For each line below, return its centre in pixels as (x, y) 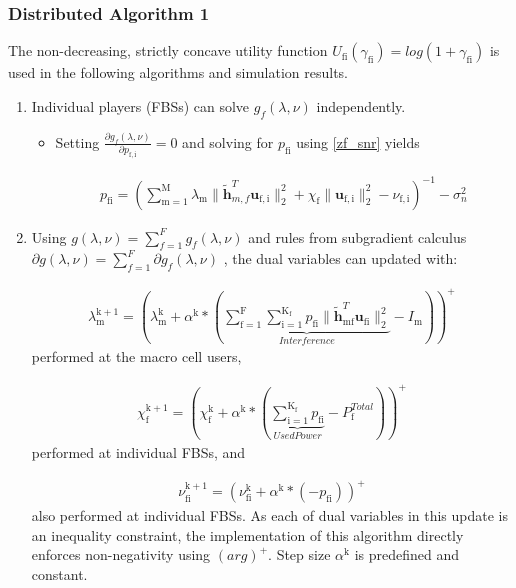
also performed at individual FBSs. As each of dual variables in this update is (270, 515)
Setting (77, 141)
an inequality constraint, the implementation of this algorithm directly (247, 534)
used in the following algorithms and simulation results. (178, 72)
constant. (59, 574)
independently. (361, 105)
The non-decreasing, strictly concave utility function (168, 50)
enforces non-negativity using (121, 554)
